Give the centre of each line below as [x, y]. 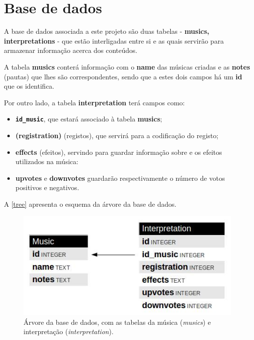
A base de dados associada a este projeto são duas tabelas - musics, [107, 31]
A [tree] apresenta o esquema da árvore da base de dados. [90, 204]
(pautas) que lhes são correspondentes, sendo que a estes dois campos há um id [123, 76]
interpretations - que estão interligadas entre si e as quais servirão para [114, 40]
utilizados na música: [47, 161]
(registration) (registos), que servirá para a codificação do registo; [117, 135]
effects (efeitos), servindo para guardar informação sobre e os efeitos [119, 152]
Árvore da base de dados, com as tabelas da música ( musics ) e [117, 322]
